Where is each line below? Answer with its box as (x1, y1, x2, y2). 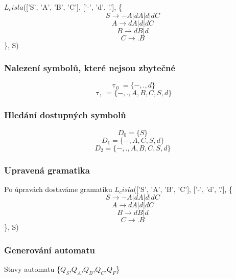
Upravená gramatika (4, 163, 90, 176)
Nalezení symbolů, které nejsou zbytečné (4, 61, 176, 74)
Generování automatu (4, 243, 95, 256)
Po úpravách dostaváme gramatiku (4, 183, 112, 194)
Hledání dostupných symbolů (4, 109, 126, 121)
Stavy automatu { (4, 264, 61, 274)
